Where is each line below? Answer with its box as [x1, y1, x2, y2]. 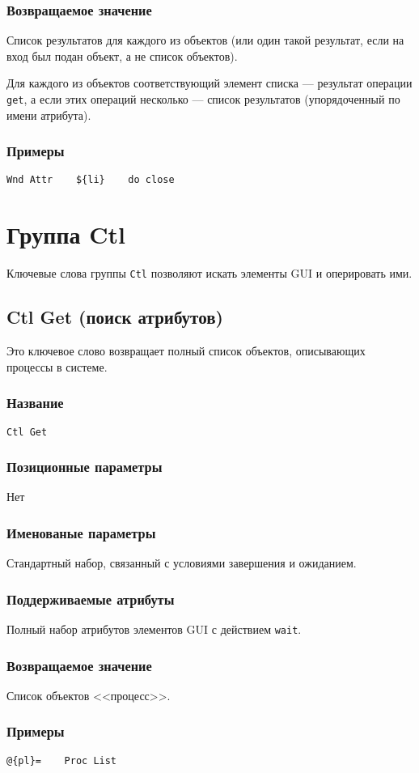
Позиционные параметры [6, 457, 163, 477]
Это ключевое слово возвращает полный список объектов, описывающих [6, 342, 366, 359]
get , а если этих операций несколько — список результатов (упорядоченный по [6, 91, 400, 107]
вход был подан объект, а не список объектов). [6, 47, 238, 64]
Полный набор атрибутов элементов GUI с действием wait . [6, 621, 302, 638]
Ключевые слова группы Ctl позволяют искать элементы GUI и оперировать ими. [6, 265, 413, 282]
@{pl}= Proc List [6, 754, 117, 767]
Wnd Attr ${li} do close [6, 174, 175, 186]
